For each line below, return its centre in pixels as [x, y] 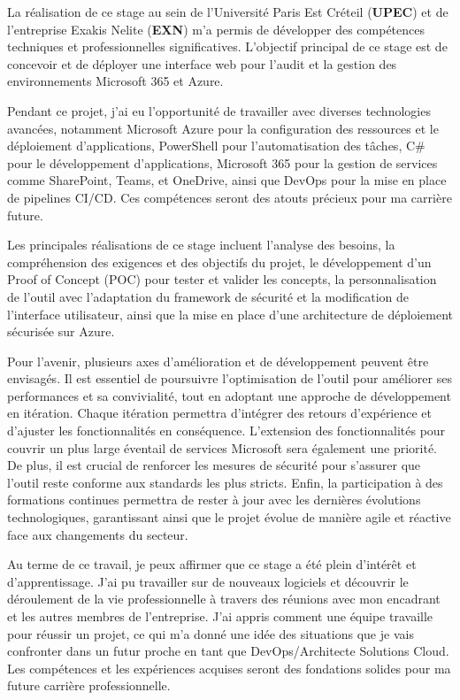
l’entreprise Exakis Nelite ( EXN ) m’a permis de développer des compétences [216, 29]
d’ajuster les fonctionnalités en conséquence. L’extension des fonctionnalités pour [226, 431]
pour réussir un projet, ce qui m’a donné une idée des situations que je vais [211, 633]
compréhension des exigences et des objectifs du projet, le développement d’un [219, 262]
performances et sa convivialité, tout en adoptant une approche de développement [229, 395]
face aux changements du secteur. [98, 534]
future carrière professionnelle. [89, 685]
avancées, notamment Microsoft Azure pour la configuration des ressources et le [223, 128]
